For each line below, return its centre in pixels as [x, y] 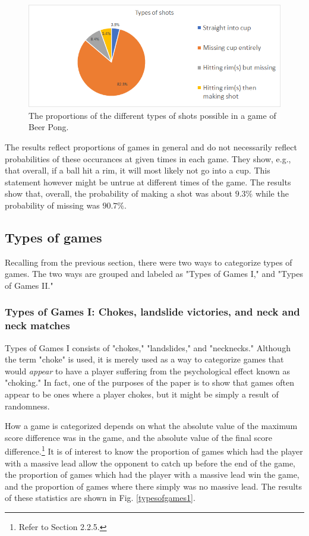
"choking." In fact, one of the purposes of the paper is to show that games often [149, 382]
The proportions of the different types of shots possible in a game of [152, 115]
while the [272, 193]
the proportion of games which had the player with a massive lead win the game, [152, 474]
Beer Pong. [49, 127]
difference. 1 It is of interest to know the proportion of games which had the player [154, 450]
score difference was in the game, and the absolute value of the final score [138, 437]
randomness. [27, 406]
